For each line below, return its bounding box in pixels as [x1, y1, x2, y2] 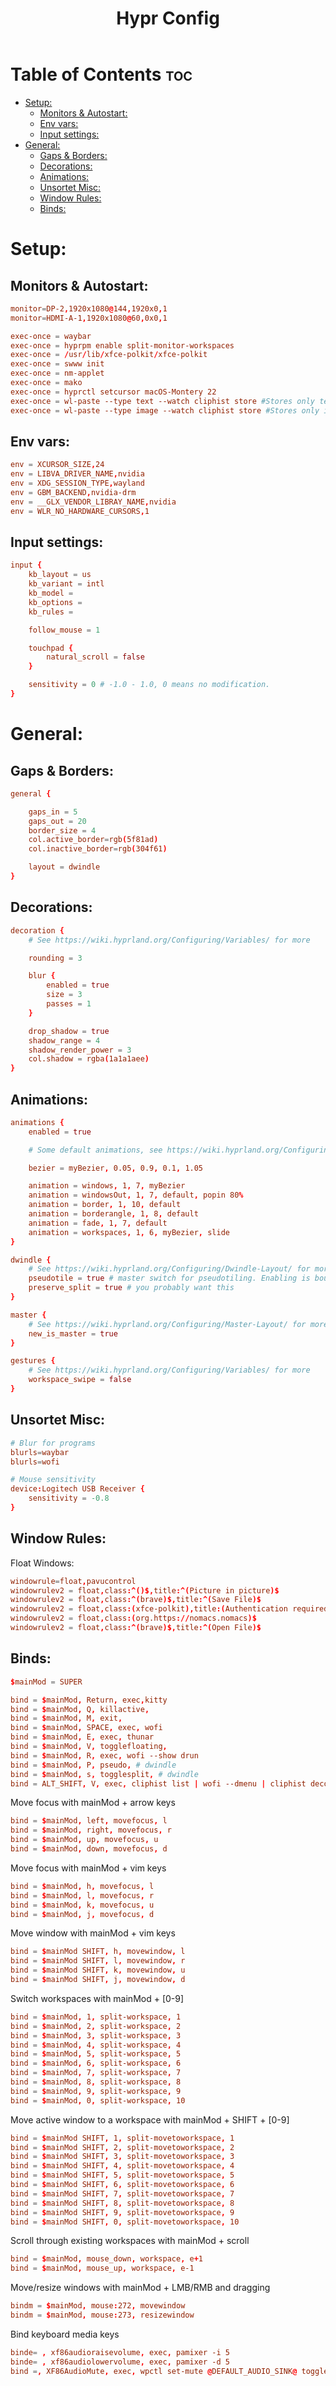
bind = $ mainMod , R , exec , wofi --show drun [10, 1750, 199, 1761]
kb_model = [28, 588, 74, 599]
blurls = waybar [10, 1447, 70, 1457]
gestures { [10, 1356, 56, 1366]
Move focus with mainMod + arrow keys [10, 1797, 176, 1809]
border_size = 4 [28, 825, 97, 836]
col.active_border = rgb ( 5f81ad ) [28, 835, 159, 845]
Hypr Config [116, 7, 220, 30]
